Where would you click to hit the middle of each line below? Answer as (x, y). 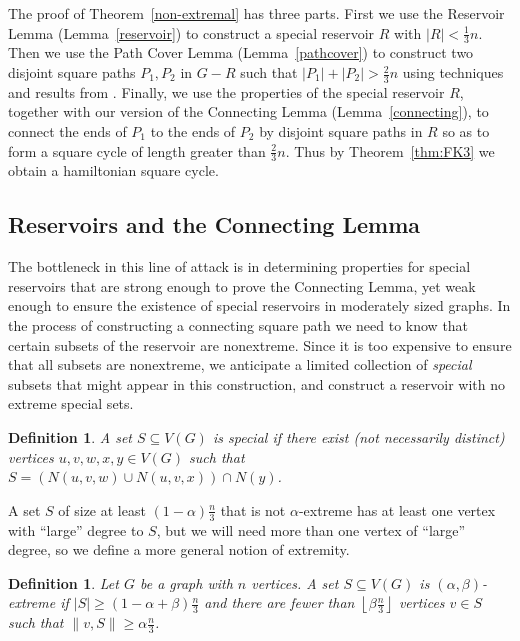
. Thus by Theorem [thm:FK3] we (390, 150)
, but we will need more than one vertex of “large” (311, 529)
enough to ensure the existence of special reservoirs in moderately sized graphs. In (259, 305)
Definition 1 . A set (70, 437)
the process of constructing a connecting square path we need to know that (238, 325)
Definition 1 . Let (63, 582)
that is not (253, 509)
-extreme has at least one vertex (397, 509)
